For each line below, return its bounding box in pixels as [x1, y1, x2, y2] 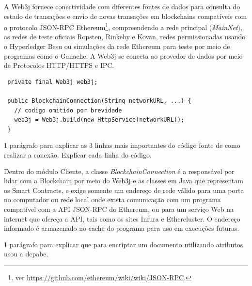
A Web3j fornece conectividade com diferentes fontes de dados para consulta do [4, 1, 240, 11]
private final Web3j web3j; [7, 78, 98, 85]
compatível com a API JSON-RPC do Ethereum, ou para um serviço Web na [4, 204, 234, 214]
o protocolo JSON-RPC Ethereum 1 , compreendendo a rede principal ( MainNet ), [4, 21, 242, 32]
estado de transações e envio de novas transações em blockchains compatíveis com [4, 11, 247, 21]
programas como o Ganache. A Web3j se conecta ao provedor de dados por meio [4, 50, 243, 61]
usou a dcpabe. [4, 249, 48, 259]
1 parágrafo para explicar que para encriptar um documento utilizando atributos [4, 239, 243, 249]
